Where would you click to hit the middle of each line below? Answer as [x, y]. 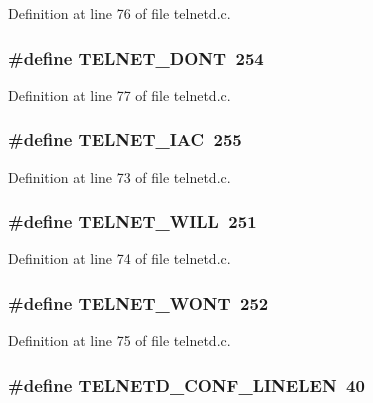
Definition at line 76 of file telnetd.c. [119, 13]
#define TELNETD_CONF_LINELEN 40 [186, 384]
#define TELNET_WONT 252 [138, 302]
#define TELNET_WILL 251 [132, 221]
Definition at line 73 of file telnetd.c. [119, 176]
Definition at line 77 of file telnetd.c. [119, 94]
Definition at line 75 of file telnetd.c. [119, 340]
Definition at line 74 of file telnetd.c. [119, 258]
